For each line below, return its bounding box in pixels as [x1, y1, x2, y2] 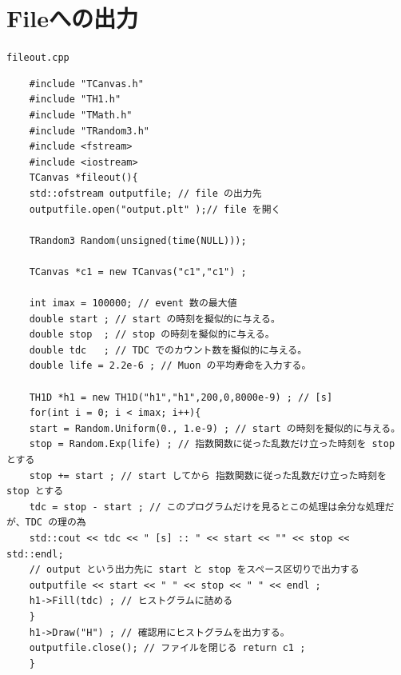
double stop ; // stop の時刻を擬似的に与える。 [29, 329, 275, 341]
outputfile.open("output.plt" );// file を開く [29, 203, 281, 215]
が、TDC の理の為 [6, 517, 86, 529]
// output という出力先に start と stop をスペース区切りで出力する [29, 564, 359, 576]
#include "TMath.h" [29, 109, 133, 121]
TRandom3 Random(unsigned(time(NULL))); [29, 234, 247, 246]
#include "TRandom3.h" [29, 125, 149, 137]
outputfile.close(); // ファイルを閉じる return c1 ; [29, 642, 306, 654]
